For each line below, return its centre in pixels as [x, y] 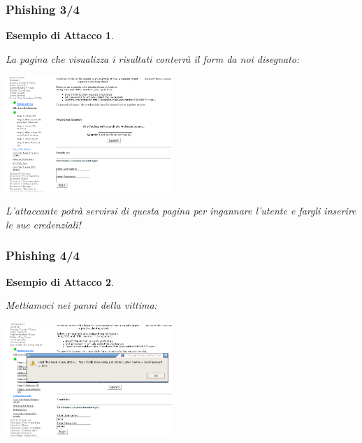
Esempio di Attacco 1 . [60, 35]
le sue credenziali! [43, 224]
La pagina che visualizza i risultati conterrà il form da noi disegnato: [153, 58]
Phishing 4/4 [43, 255]
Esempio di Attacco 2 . [60, 281]
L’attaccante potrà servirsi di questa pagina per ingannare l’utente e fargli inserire [181, 211]
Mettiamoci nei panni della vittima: [81, 305]
